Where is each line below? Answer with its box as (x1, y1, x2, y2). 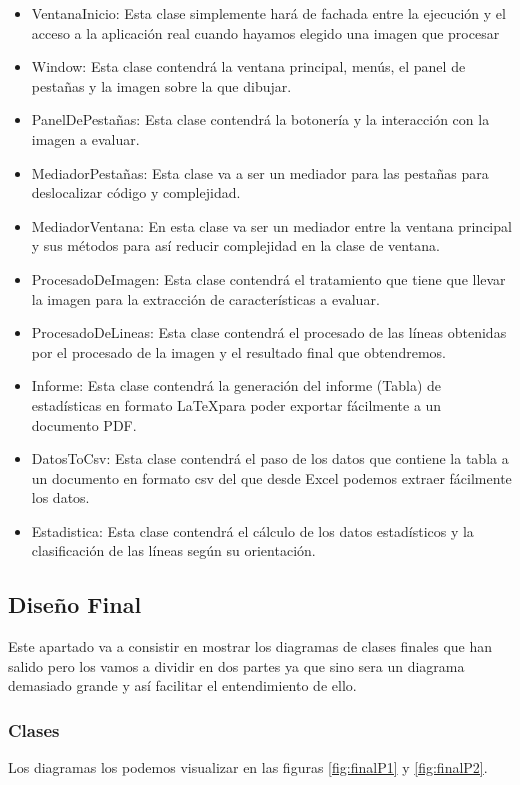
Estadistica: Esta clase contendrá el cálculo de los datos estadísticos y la (31, 520, 474, 541)
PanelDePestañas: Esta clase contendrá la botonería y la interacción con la (31, 109, 490, 130)
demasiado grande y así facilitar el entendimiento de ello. (8, 675, 357, 696)
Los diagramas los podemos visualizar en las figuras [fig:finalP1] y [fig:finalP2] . (8, 757, 488, 778)
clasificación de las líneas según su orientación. (31, 540, 316, 561)
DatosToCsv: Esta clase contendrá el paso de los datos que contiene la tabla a (31, 448, 509, 469)
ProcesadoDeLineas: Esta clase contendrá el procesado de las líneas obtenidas (31, 322, 507, 343)
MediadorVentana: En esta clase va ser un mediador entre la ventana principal (31, 215, 512, 236)
